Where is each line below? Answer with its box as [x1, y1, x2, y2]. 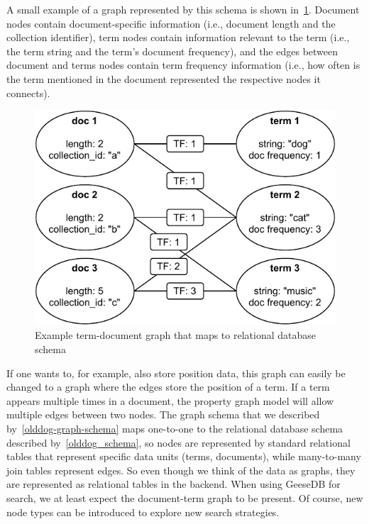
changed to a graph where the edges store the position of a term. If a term [6, 379, 330, 394]
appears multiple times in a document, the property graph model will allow [6, 393, 334, 408]
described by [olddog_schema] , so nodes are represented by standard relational [6, 435, 351, 450]
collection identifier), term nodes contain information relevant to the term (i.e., [6, 30, 350, 45]
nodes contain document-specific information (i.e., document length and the [6, 16, 336, 30]
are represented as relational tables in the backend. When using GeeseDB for [6, 476, 341, 491]
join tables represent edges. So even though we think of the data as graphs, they [6, 462, 356, 477]
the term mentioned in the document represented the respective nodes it [6, 71, 321, 86]
